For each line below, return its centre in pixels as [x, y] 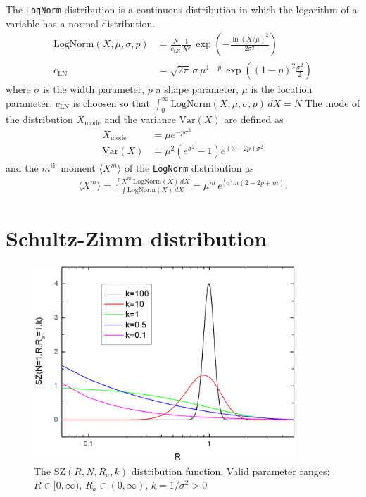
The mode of [333, 102]
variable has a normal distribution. [81, 23]
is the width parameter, [94, 89]
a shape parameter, [197, 89]
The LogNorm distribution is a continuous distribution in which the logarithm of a [182, 9]
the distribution [39, 119]
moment [78, 168]
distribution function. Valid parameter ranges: [231, 471]
